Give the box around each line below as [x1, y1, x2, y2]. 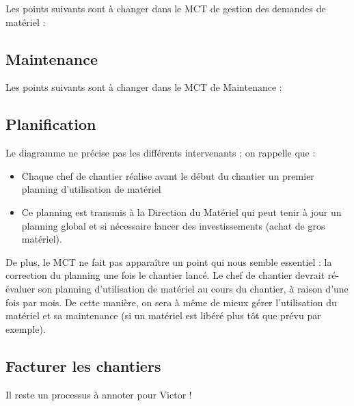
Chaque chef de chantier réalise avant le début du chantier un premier [21, 168, 314, 182]
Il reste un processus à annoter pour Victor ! [5, 387, 192, 401]
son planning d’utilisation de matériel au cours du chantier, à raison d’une [38, 281, 349, 295]
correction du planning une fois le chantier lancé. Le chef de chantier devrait [5, 268, 325, 282]
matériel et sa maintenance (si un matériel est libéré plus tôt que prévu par [5, 308, 321, 323]
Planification [5, 113, 96, 135]
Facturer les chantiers [5, 355, 161, 376]
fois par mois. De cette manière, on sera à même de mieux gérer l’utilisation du [5, 295, 337, 309]
